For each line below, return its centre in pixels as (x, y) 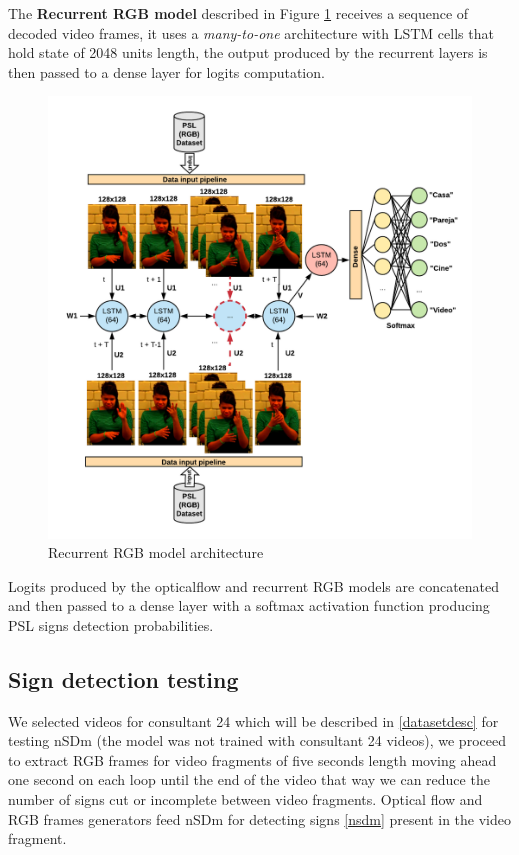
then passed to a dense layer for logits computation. (166, 71)
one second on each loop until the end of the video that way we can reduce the (249, 779)
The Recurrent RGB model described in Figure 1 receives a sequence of (238, 13)
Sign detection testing (123, 678)
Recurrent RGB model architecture (156, 552)
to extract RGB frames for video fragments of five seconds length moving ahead (252, 759)
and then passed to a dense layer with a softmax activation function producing (249, 605)
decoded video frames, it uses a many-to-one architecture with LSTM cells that (251, 32)
